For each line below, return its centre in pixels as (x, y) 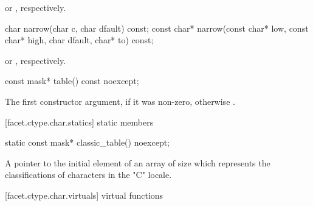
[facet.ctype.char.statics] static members (79, 122)
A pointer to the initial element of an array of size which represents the (138, 162)
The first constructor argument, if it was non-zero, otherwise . (120, 101)
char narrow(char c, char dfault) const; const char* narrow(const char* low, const (157, 28)
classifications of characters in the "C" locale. (88, 175)
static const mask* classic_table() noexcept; (88, 142)
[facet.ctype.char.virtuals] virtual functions (84, 195)
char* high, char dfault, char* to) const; (79, 40)
